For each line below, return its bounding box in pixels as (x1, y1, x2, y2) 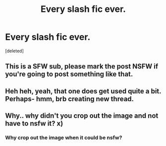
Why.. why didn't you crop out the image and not (5, 112, 159, 120)
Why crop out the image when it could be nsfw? (5, 134, 122, 141)
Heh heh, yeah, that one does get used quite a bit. (5, 87, 162, 95)
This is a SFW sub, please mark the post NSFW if (5, 62, 159, 71)
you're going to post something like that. (5, 70, 133, 78)
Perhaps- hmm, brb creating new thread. (5, 94, 134, 103)
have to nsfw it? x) (5, 119, 63, 128)
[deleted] (5, 48, 24, 54)
